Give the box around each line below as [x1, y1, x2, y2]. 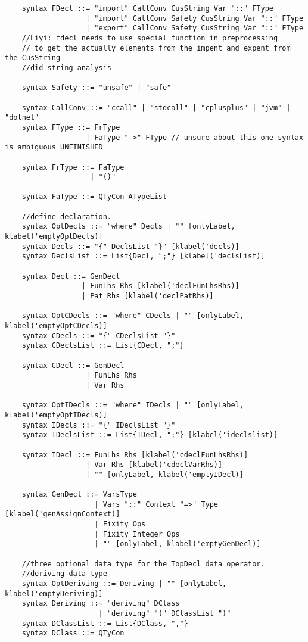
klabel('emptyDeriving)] [5, 589, 103, 598]
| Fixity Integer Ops [94, 529, 180, 538]
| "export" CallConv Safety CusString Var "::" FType [86, 24, 304, 33]
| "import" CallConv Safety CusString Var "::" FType [86, 14, 304, 23]
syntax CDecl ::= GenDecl [21, 361, 125, 370]
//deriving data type [21, 569, 107, 578]
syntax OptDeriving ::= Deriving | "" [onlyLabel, [21, 579, 227, 588]
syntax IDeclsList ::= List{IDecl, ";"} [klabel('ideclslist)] [21, 431, 278, 440]
